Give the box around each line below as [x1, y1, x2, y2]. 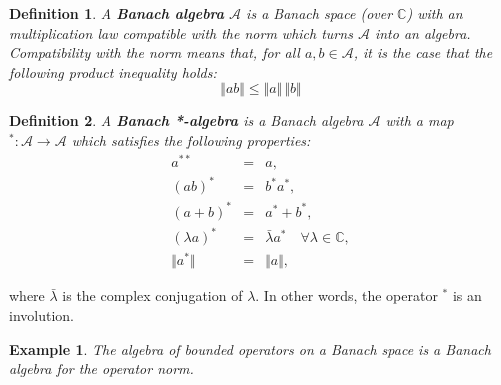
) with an [406, 3, 463, 23]
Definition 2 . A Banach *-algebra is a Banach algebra [9, 110, 364, 131]
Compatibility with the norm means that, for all [9, 42, 300, 63]
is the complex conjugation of [62, 285, 243, 306]
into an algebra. [374, 22, 471, 43]
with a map [385, 110, 454, 131]
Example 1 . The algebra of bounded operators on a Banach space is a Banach [9, 338, 491, 359]
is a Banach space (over [246, 3, 393, 23]
